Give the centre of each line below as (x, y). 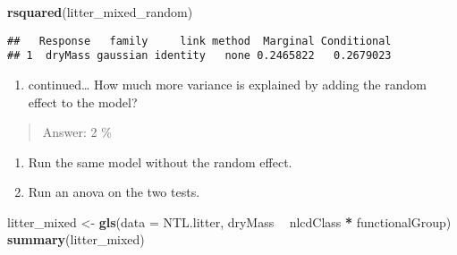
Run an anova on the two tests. (114, 192)
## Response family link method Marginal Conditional (199, 41)
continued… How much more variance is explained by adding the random (227, 84)
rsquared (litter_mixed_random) (100, 12)
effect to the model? (83, 102)
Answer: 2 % (77, 132)
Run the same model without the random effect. (160, 161)
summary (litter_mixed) (76, 239)
